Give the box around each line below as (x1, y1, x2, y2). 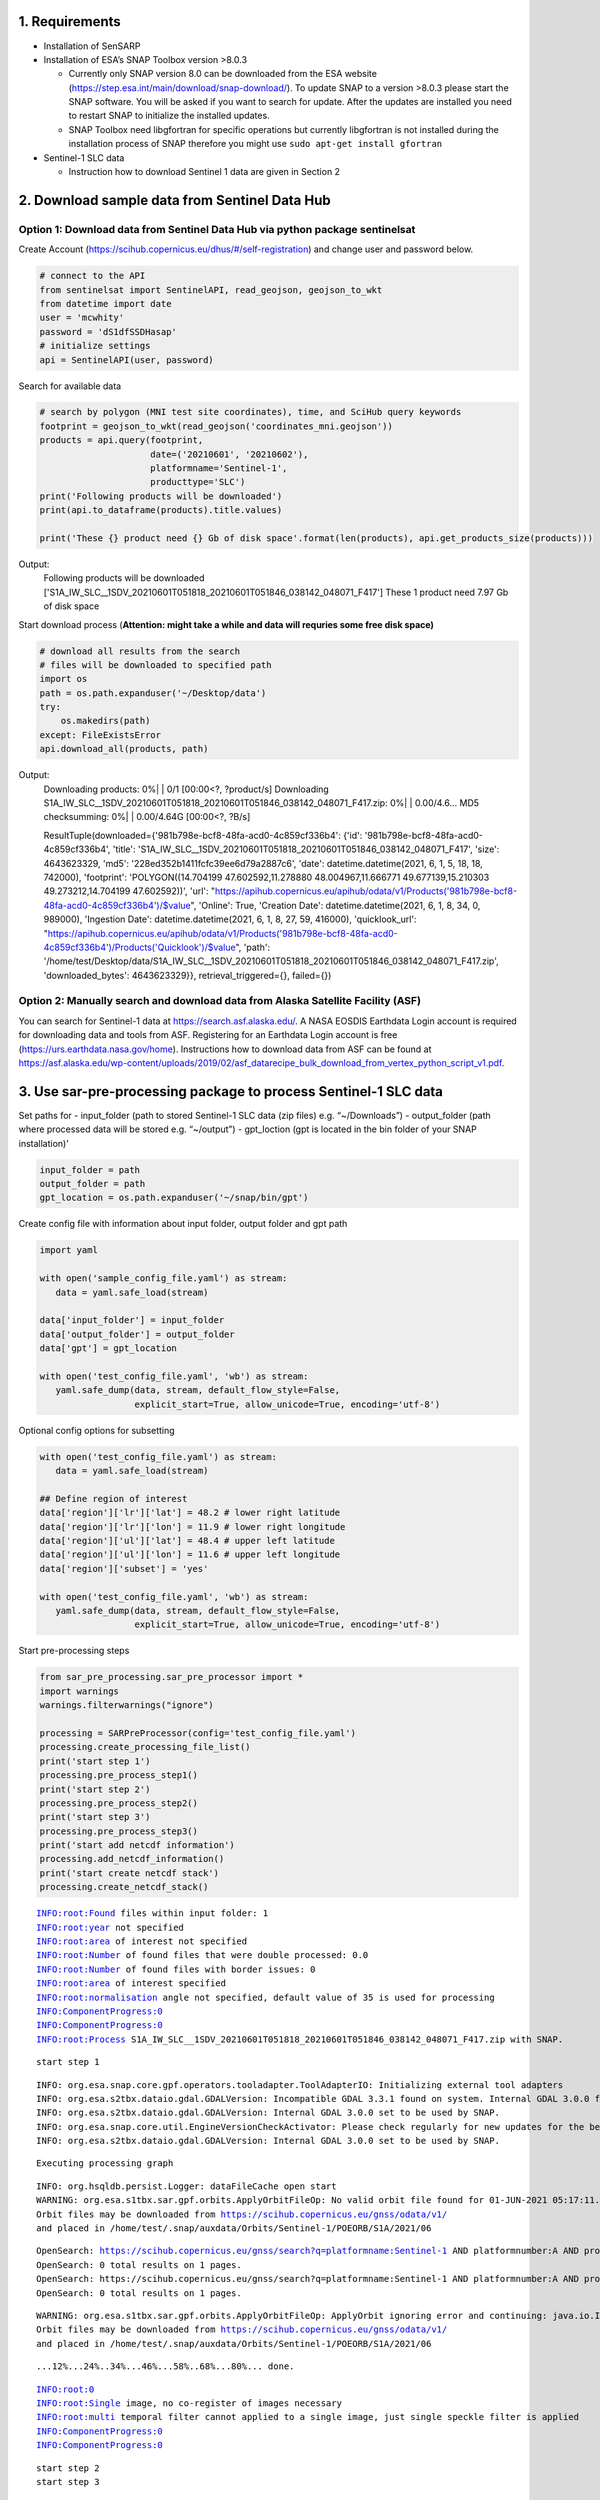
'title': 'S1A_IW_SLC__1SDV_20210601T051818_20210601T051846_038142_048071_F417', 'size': (112, 843, 500, 855)
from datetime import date (39, 298, 172, 309)
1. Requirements (18, 13, 122, 30)
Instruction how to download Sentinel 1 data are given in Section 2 (68, 166, 340, 178)
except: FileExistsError (39, 729, 162, 740)
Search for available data (18, 380, 122, 392)
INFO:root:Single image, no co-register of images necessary (36, 2397, 342, 2409)
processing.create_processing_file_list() (39, 1741, 251, 1753)
